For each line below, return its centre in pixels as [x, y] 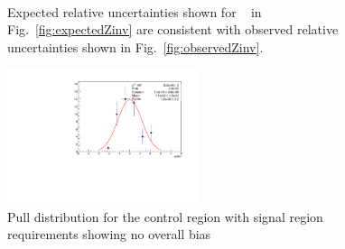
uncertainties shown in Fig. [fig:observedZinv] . [135, 46]
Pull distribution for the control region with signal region [165, 216]
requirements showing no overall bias [109, 234]
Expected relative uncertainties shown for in [135, 11]
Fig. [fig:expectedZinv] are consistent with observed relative [173, 29]
